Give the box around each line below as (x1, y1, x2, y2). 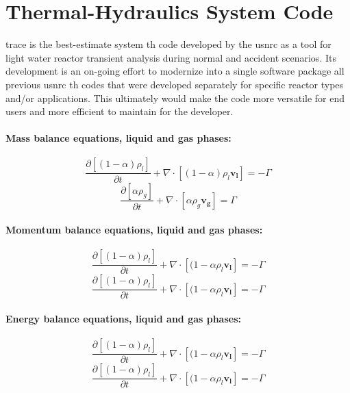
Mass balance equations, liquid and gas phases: (5, 131, 232, 145)
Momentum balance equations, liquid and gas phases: (5, 223, 263, 237)
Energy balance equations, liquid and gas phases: (5, 312, 242, 325)
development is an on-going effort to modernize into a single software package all (5, 64, 345, 78)
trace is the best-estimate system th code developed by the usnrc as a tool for (5, 37, 332, 51)
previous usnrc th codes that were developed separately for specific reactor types (5, 77, 344, 91)
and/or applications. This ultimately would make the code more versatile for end (5, 90, 345, 105)
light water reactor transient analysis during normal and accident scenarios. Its (5, 50, 336, 64)
